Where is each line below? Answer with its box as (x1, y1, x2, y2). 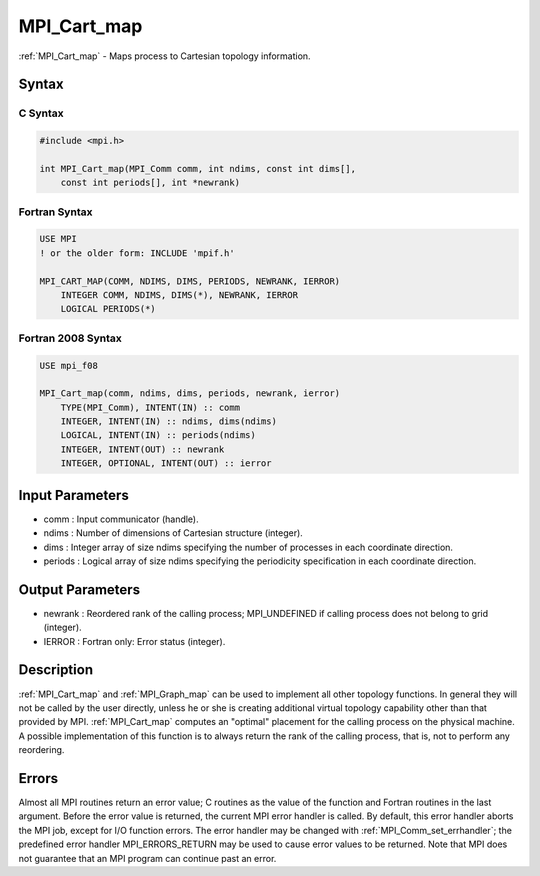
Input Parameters (18, 486, 129, 504)
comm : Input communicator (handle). (43, 513, 199, 525)
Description (18, 661, 94, 679)
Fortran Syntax (18, 205, 93, 219)
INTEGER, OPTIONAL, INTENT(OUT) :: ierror (60, 458, 272, 469)
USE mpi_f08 (39, 360, 99, 371)
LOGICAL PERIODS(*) (60, 303, 157, 315)
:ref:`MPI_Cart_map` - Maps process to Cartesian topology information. (18, 50, 311, 62)
